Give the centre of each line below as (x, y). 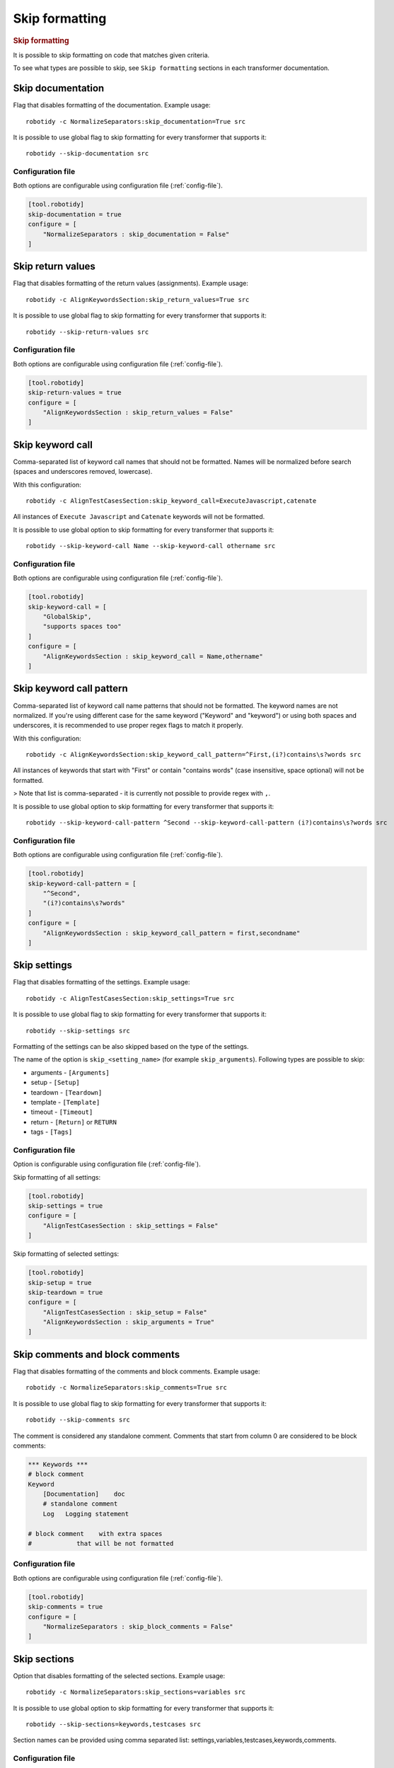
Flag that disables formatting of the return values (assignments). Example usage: (131, 284)
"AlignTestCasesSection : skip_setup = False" (125, 1312)
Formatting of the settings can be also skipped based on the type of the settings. (131, 1046)
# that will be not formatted (101, 1544)
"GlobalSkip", (67, 617)
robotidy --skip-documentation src (87, 153)
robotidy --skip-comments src (78, 1420)
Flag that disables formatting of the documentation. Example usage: (112, 105)
